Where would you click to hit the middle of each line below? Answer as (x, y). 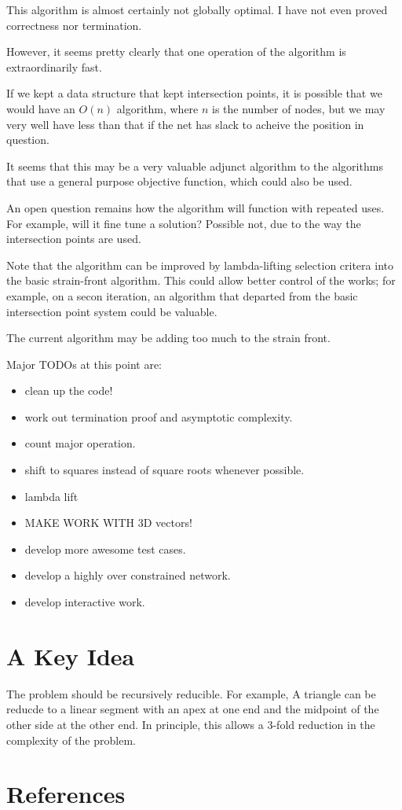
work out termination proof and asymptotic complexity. (159, 416)
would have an (41, 108)
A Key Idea (71, 655)
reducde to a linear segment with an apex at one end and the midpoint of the (193, 709)
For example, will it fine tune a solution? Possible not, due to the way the (184, 223)
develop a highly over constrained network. (128, 575)
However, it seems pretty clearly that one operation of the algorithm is (176, 52)
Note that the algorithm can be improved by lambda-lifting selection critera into (200, 265)
